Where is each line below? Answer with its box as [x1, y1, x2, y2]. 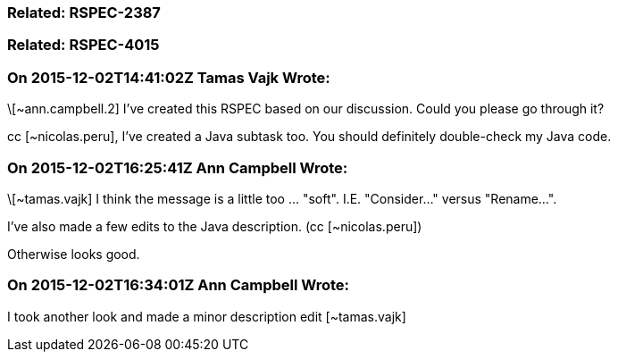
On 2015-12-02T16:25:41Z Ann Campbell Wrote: [7, 158, 348, 177]
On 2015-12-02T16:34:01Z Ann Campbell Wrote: [7, 276, 350, 295]
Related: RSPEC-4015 [7, 36, 160, 54]
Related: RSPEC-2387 [7, 4, 161, 21]
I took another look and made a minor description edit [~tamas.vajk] [7, 308, 406, 324]
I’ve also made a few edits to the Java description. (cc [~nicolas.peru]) [7, 218, 422, 234]
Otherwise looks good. [7, 246, 140, 262]
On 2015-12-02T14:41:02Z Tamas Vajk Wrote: [7, 68, 330, 87]
